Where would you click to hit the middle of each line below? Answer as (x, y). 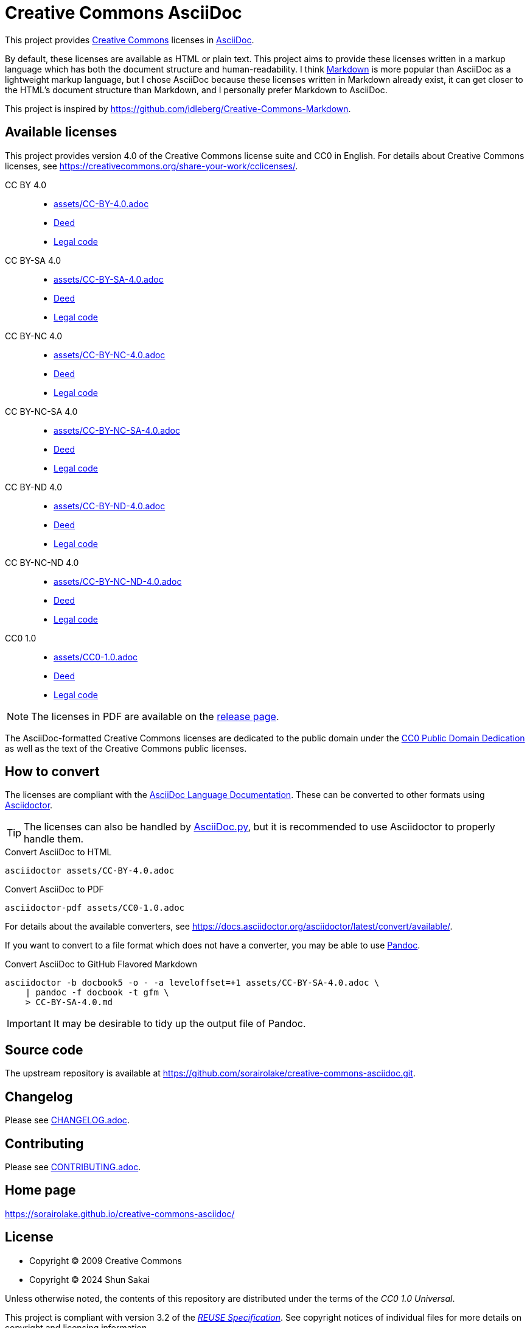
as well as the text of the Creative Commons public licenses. (126, 748)
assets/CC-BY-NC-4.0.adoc (110, 355)
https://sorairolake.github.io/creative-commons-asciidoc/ (120, 1213)
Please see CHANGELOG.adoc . (67, 1120)
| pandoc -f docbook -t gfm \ (97, 993)
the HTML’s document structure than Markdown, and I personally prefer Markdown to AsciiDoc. (196, 90)
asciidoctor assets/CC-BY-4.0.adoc (90, 871)
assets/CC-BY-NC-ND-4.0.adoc (118, 581)
